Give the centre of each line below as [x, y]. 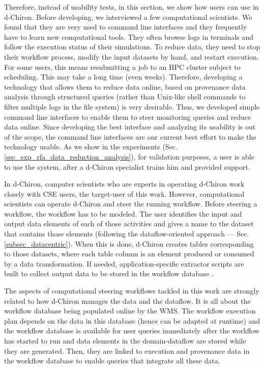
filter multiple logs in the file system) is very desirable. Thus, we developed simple [132, 106]
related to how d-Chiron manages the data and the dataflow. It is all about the [127, 300]
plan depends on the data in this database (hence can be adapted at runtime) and [132, 320]
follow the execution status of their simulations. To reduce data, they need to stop [132, 47]
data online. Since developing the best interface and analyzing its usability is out [130, 127]
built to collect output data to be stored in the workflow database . [109, 273]
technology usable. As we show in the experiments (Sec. [91, 147]
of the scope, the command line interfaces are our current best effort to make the [130, 136]
